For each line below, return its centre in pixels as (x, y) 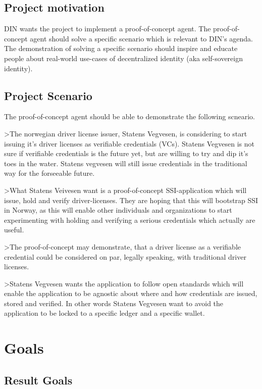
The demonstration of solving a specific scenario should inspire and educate (121, 48)
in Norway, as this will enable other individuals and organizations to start (118, 210)
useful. (14, 230)
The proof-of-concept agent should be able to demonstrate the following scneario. (129, 116)
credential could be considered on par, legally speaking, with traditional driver (125, 256)
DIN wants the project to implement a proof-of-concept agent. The (108, 29)
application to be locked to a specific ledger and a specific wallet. (104, 313)
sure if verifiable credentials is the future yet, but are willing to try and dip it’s (126, 153)
